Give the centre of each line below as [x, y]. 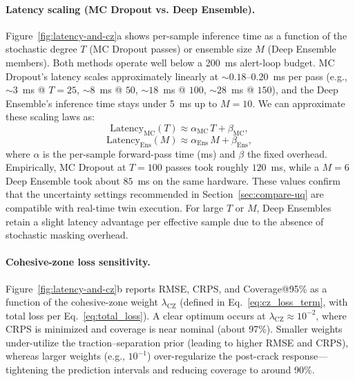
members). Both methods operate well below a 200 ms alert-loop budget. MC [170, 62]
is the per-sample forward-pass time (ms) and [139, 153]
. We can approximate [299, 103]
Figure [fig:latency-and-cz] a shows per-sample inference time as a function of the [176, 35]
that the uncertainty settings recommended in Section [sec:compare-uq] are [165, 194]
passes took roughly [207, 167]
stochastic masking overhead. [67, 235]
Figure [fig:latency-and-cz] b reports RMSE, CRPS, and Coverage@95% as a [166, 288]
